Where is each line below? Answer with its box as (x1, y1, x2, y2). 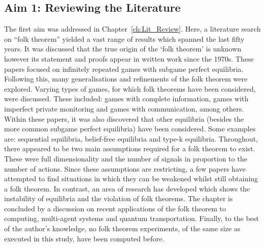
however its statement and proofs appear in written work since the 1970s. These (4, 53, 254, 64)
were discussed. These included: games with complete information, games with (4, 93, 249, 104)
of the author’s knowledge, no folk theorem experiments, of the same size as (4, 223, 241, 234)
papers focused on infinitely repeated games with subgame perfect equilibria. (4, 63, 244, 74)
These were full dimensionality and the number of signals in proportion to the (4, 153, 247, 163)
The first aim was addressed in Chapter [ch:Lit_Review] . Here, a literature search (4, 23, 261, 34)
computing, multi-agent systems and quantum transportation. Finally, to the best (4, 213, 259, 224)
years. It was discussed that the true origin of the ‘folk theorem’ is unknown (4, 43, 242, 54)
